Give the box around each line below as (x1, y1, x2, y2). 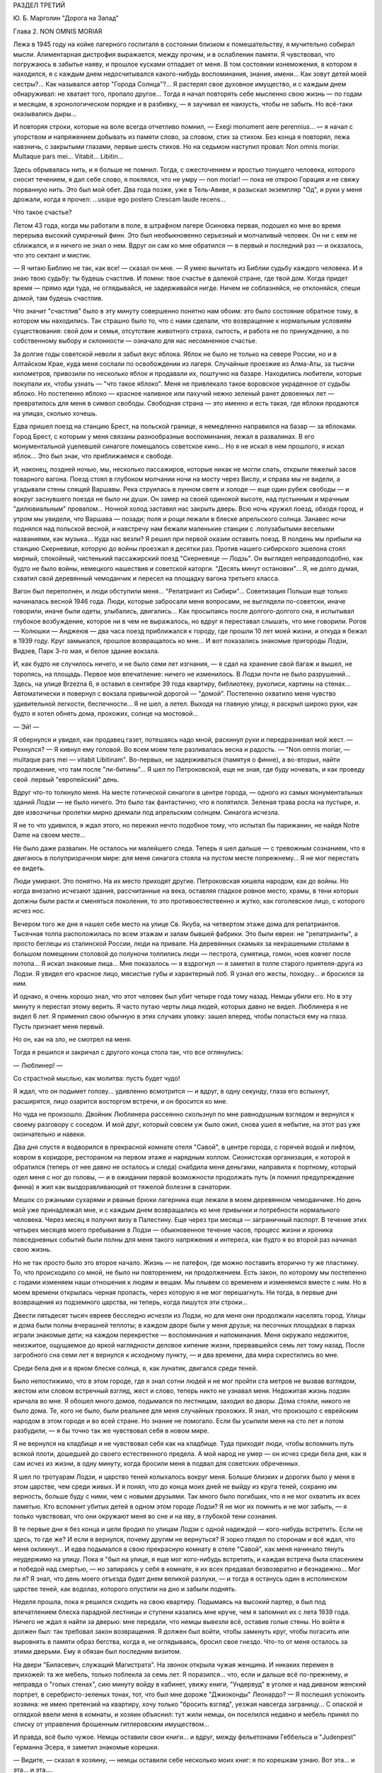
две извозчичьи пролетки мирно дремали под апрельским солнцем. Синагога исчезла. (13, 808, 280, 816)
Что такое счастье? (13, 208, 72, 216)
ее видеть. (13, 864, 45, 872)
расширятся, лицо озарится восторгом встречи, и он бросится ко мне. (13, 1096, 228, 1106)
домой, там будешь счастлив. (13, 294, 104, 302)
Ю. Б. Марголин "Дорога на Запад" (13, 14, 120, 23)
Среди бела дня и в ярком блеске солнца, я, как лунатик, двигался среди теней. (13, 1364, 258, 1372)
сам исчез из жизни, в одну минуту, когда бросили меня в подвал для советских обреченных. (13, 1460, 300, 1468)
